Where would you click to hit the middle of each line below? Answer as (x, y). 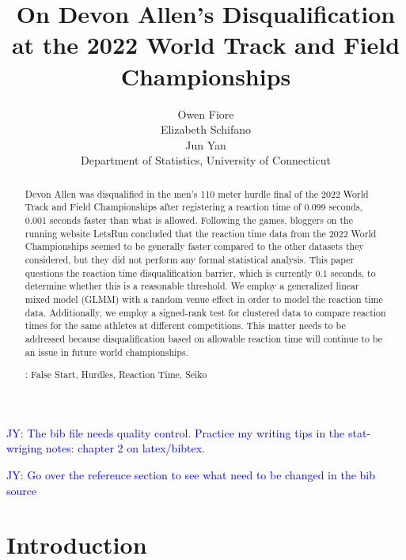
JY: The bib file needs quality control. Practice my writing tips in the (176, 432)
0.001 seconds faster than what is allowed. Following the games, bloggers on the (189, 219)
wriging (25, 448)
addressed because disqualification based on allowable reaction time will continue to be (204, 338)
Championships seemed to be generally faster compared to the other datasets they (194, 246)
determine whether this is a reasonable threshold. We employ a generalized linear (192, 286)
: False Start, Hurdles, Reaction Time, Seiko (116, 375)
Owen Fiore (206, 114)
